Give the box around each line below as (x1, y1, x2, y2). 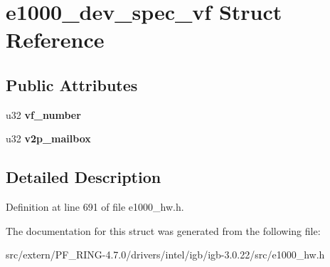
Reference (6, 25, 105, 54)
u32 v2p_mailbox (6, 131, 91, 146)
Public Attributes (6, 73, 138, 95)
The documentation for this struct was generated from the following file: (6, 223, 321, 238)
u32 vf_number (6, 107, 81, 122)
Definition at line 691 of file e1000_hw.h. (6, 199, 184, 214)
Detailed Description (6, 166, 161, 188)
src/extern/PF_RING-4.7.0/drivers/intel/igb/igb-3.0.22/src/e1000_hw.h (6, 247, 325, 262)
